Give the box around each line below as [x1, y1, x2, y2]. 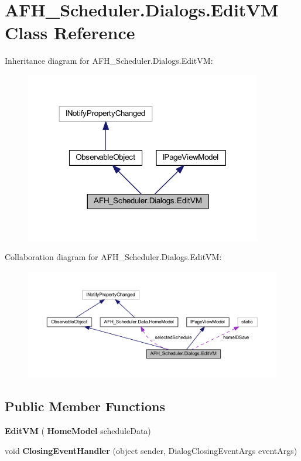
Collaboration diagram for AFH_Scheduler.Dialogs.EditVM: [5, 251, 222, 263]
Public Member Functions [5, 397, 165, 415]
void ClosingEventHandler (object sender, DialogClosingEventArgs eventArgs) [5, 444, 297, 456]
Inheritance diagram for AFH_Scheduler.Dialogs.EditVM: [5, 54, 213, 67]
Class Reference [5, 21, 135, 45]
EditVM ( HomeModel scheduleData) [5, 425, 151, 437]
